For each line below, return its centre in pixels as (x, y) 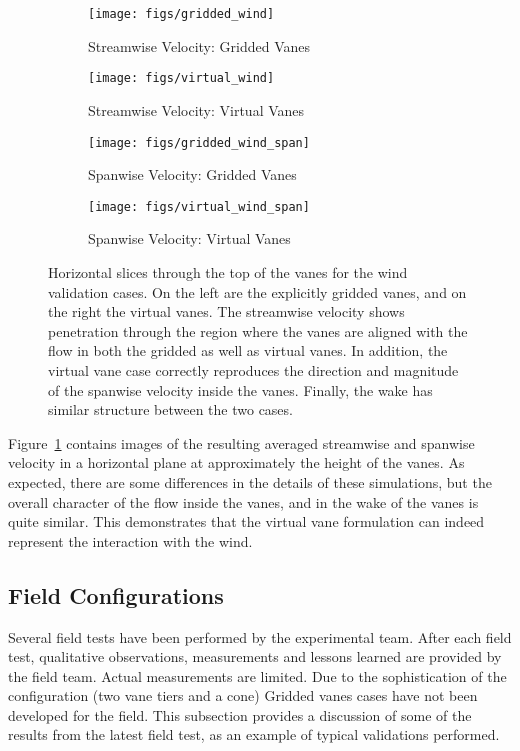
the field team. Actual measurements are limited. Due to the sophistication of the (257, 675)
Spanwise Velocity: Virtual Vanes (189, 238)
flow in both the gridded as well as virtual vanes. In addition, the (248, 350)
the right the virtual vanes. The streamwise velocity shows (226, 311)
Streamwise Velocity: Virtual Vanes (196, 109)
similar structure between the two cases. (170, 409)
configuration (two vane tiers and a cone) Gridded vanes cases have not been (243, 695)
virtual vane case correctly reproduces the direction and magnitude (253, 369)
